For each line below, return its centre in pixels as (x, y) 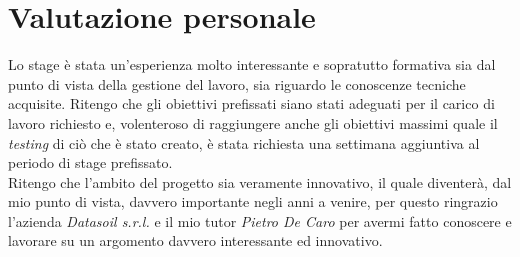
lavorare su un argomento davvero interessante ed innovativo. (195, 240)
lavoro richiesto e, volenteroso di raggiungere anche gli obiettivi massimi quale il (253, 122)
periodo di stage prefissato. (90, 162)
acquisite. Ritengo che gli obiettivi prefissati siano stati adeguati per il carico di (251, 103)
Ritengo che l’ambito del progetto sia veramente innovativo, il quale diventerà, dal (260, 181)
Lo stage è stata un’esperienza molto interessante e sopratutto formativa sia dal (252, 64)
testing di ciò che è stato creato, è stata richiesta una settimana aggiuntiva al (244, 142)
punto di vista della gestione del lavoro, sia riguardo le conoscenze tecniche (237, 83)
